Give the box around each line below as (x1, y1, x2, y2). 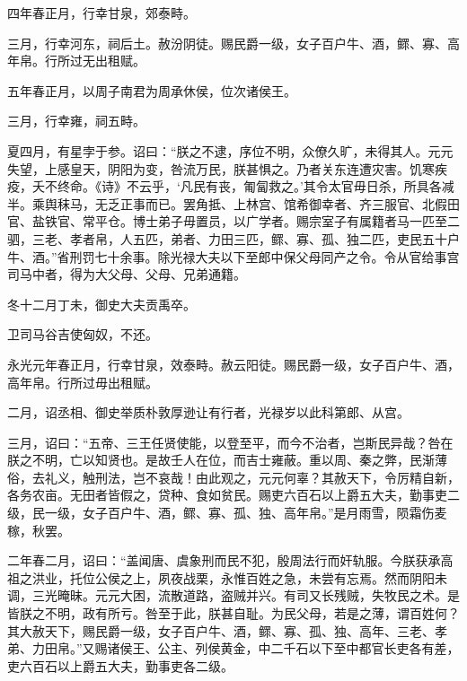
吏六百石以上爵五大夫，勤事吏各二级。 (7, 656, 233, 675)
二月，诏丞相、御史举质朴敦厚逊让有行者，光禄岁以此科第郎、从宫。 (7, 403, 410, 422)
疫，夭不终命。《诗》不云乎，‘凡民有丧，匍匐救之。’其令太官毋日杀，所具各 (7, 177, 442, 196)
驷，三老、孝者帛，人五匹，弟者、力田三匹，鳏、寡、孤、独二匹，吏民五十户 (7, 229, 460, 248)
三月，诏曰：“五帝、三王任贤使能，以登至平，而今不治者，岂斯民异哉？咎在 (7, 432, 454, 451)
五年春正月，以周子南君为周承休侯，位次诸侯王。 (7, 81, 296, 100)
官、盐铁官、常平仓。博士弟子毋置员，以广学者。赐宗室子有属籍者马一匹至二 (7, 212, 460, 231)
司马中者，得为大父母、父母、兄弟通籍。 (7, 265, 246, 284)
